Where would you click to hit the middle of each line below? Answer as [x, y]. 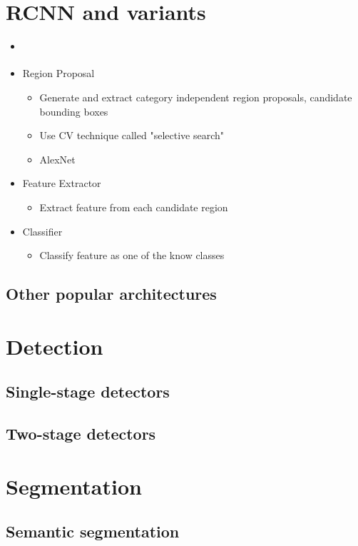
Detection [55, 346]
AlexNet [57, 159]
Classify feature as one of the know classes [132, 255]
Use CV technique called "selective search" [132, 135]
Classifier [42, 231]
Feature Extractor [62, 183]
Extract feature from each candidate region [134, 207]
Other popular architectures [111, 294]
